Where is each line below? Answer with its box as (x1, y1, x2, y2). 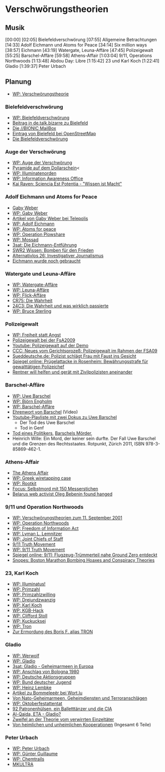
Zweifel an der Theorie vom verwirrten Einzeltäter (12, 716, 114, 722)
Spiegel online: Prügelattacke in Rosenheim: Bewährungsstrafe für (12, 359, 148, 365)
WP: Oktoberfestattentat (12, 700, 63, 706)
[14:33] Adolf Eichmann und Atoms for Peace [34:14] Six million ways (5, 42, 147, 48)
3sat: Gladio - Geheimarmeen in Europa (12, 663, 93, 669)
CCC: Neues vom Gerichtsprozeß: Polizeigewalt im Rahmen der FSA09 (12, 348, 158, 354)
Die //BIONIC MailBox (12, 125, 56, 131)
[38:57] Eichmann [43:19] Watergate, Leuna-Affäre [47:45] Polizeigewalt (5, 47, 154, 53)
